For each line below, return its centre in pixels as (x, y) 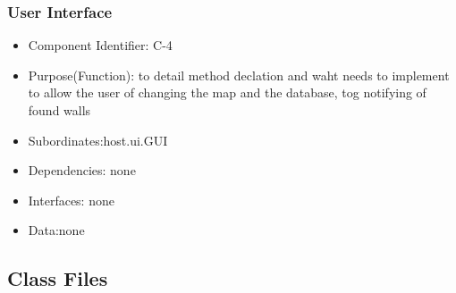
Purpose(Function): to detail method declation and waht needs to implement (239, 75)
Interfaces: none (71, 200)
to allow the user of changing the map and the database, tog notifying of (227, 92)
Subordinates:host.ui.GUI (98, 140)
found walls (59, 110)
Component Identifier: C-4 (100, 45)
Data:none (56, 230)
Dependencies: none (82, 170)
